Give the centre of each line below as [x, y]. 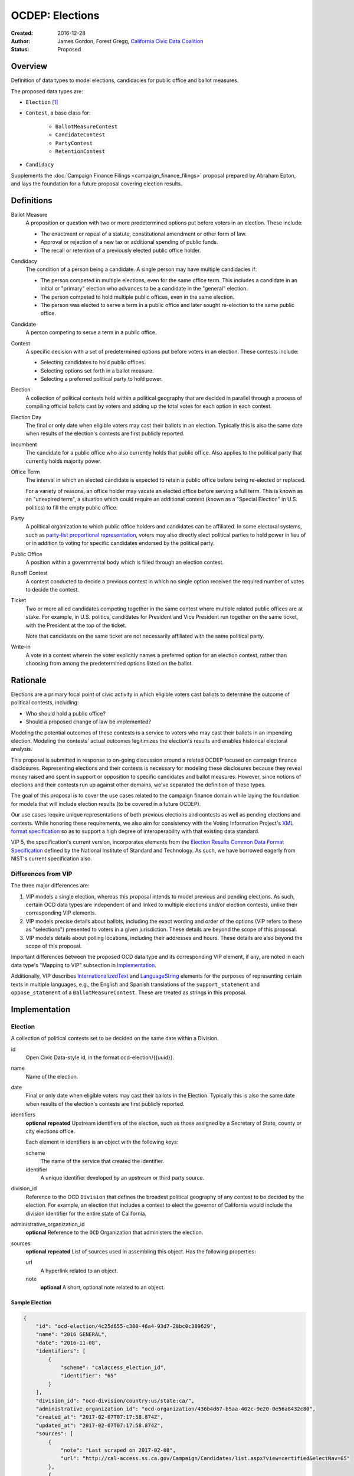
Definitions [32, 200]
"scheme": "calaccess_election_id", [114, 1367]
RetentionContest [80, 151]
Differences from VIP [42, 874]
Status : [20, 50]
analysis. [22, 749]
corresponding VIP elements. [61, 913]
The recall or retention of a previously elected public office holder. [121, 250]
